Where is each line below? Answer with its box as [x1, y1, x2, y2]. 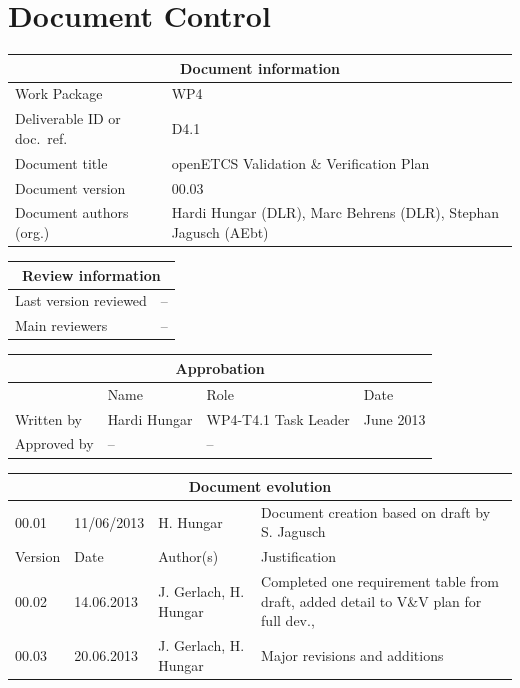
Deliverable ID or [15, 108, 121, 129]
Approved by [15, 433, 94, 454]
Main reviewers [15, 315, 108, 336]
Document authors [15, 202, 129, 223]
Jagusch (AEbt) [171, 222, 269, 243]
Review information [22, 264, 161, 285]
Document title [15, 152, 108, 173]
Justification [261, 546, 337, 567]
